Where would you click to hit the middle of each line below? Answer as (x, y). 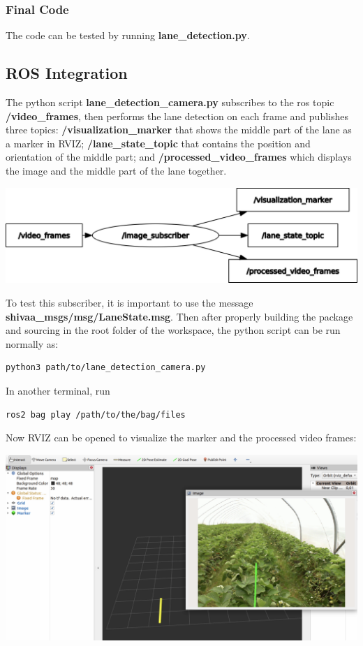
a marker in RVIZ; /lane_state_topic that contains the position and (158, 143)
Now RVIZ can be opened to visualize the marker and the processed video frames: (181, 438)
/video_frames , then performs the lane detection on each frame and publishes (177, 116)
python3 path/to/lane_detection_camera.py (106, 368)
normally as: (32, 343)
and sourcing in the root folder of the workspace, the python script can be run (173, 330)
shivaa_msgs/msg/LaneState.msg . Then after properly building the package (179, 316)
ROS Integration (67, 73)
